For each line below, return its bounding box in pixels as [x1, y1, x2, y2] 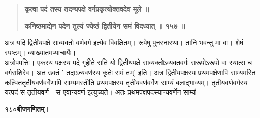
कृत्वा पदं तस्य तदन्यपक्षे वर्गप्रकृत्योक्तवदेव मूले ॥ [24, 4, 149, 14]
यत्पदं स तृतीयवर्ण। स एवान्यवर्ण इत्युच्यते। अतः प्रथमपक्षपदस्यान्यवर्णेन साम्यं [5, 87, 196, 97]
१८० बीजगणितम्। [5, 103, 49, 114]
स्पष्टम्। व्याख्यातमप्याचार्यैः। [5, 47, 76, 57]
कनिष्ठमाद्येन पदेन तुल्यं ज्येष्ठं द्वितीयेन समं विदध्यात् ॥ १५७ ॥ [24, 20, 185, 31]
